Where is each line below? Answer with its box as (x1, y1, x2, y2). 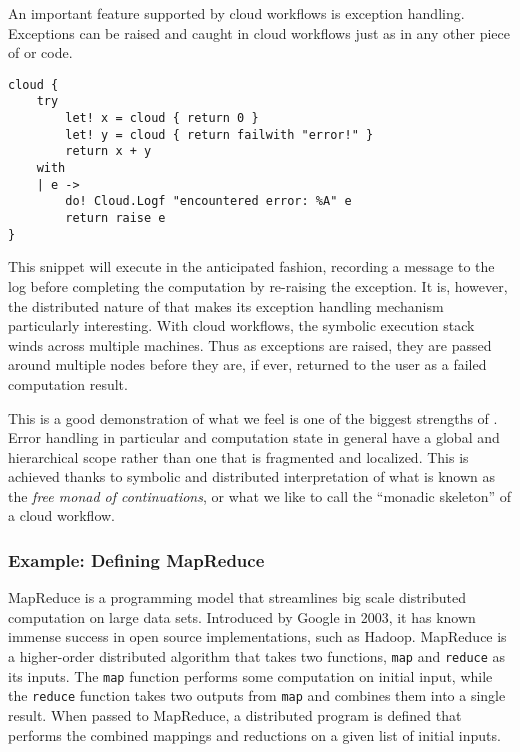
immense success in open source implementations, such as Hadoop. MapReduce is (8, 626, 507, 647)
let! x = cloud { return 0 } (65, 111, 259, 126)
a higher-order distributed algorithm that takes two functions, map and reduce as (8, 646, 506, 667)
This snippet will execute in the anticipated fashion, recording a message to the (8, 256, 495, 277)
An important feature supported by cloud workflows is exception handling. (8, 3, 465, 23)
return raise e (65, 211, 166, 226)
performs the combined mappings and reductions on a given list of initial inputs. (8, 724, 501, 745)
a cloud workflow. (8, 505, 115, 526)
